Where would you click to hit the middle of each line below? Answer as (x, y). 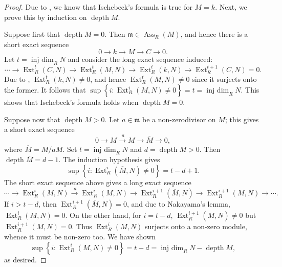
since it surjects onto (224, 79)
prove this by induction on (46, 17)
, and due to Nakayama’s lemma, (178, 204)
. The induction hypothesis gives (109, 159)
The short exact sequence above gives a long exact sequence (98, 182)
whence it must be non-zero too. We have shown (80, 236)
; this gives (242, 119)
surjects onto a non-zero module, (196, 226)
